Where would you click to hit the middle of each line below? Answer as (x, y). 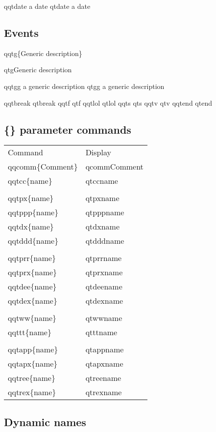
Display (98, 152)
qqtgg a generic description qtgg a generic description (84, 86)
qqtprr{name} (32, 258)
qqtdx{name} (31, 227)
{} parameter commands (68, 129)
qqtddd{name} (33, 241)
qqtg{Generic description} (43, 53)
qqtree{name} (32, 378)
